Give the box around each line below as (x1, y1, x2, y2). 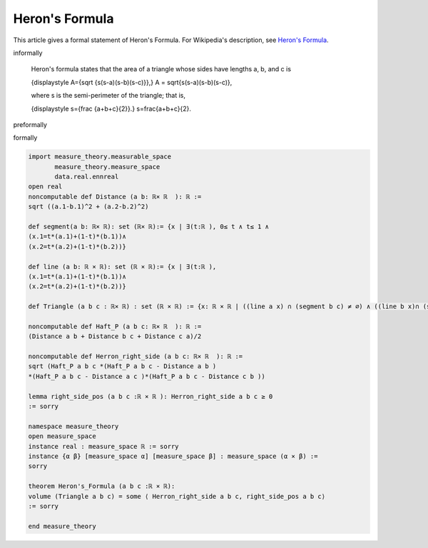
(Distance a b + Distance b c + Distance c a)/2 (28, 333, 202, 340)
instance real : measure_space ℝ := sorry (28, 442, 179, 450)
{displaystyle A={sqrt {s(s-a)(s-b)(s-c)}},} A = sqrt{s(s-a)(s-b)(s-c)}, (31, 78, 233, 86)
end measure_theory (28, 522, 96, 530)
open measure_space (28, 432, 96, 440)
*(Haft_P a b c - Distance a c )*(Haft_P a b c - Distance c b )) (28, 372, 265, 380)
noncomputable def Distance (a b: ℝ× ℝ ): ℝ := (28, 193, 202, 201)
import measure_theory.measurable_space (28, 153, 171, 161)
